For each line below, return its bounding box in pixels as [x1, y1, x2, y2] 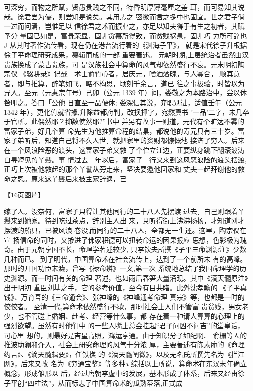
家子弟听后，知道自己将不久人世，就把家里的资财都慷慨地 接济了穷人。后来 [4, 135, 245, 145]
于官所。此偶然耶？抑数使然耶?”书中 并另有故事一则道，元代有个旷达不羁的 [4, 116, 244, 126]
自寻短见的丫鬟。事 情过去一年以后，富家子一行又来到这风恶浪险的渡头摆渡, [4, 154, 247, 164]
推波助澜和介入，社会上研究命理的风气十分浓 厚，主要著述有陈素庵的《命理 [4, 339, 245, 350]
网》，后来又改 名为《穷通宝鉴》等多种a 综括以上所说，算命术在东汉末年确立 [4, 358, 247, 369]
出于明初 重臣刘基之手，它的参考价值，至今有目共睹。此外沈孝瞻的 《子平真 [4, 282, 247, 292]
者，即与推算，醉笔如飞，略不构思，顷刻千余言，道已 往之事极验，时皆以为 [4, 78, 245, 88]
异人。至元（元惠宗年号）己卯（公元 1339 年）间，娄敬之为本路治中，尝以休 [4, 88, 247, 98]
